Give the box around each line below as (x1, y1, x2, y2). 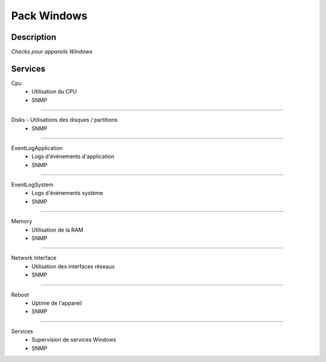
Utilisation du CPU (31, 88, 77, 95)
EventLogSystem (11, 181, 54, 188)
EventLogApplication (11, 144, 63, 151)
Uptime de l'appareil (31, 299, 82, 306)
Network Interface (11, 254, 57, 262)
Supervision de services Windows (31, 336, 117, 343)
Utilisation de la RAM (31, 226, 84, 233)
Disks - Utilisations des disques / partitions (11, 116, 118, 124)
